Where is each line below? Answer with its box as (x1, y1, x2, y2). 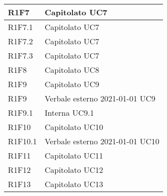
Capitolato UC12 (44, 164, 103, 175)
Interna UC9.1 (44, 107, 94, 118)
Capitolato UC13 (44, 178, 103, 190)
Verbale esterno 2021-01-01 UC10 (44, 135, 160, 147)
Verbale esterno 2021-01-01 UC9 (44, 93, 156, 104)
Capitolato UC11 (44, 150, 103, 161)
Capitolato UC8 (44, 64, 100, 75)
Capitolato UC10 (44, 121, 103, 132)
